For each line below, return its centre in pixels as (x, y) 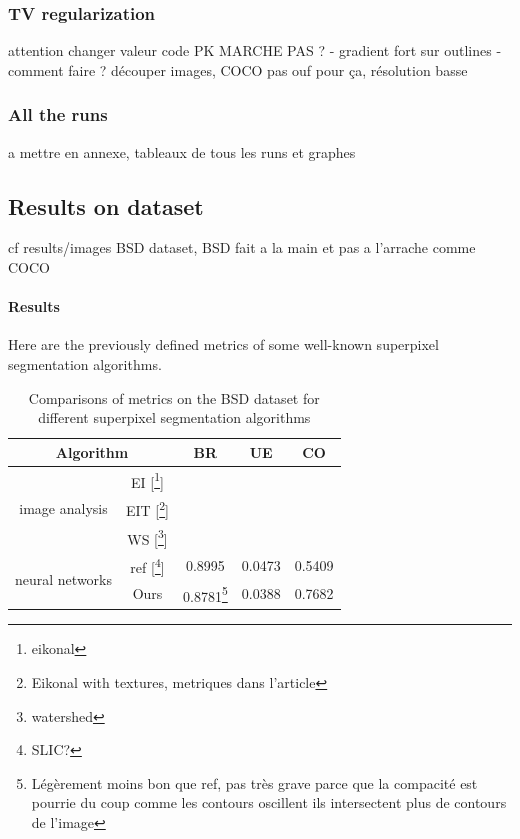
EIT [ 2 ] (147, 508)
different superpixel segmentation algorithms (174, 417)
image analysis (63, 507)
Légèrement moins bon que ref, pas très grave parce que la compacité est (254, 782)
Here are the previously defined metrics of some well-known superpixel (223, 344)
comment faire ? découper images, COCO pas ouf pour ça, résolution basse (238, 69)
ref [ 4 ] (147, 565)
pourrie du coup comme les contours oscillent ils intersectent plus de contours (269, 802)
